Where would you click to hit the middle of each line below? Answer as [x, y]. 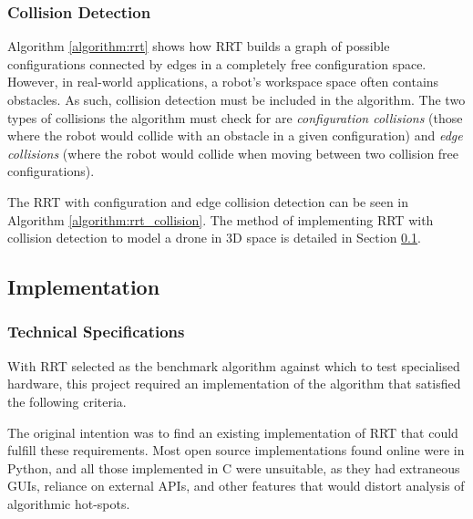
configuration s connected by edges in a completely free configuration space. [217, 63]
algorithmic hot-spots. [69, 503]
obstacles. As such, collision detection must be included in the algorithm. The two [236, 99]
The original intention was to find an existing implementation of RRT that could [233, 432]
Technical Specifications [96, 332]
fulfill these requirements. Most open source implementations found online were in [236, 450]
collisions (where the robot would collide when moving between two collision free [233, 153]
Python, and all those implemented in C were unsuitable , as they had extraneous [234, 467]
